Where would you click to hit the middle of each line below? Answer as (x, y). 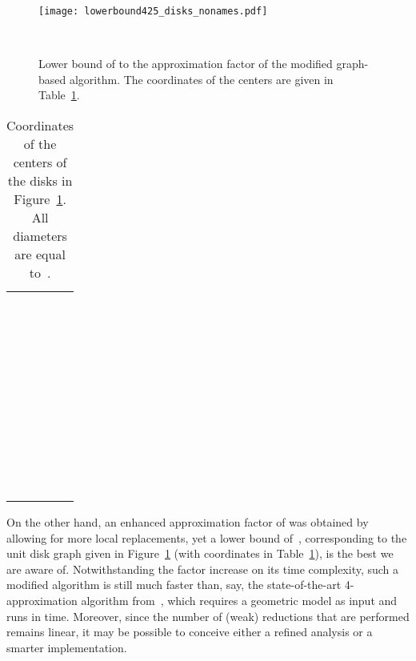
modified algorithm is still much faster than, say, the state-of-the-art (174, 585)
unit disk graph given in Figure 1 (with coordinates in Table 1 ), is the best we (200, 553)
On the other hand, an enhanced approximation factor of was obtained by (188, 522)
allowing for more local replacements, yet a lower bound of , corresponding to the (207, 537)
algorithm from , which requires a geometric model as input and (239, 600)
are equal (40, 254)
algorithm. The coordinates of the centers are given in (201, 79)
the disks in (40, 181)
